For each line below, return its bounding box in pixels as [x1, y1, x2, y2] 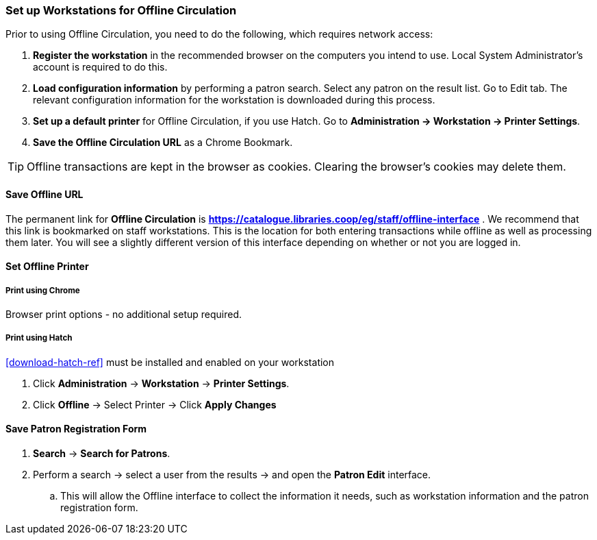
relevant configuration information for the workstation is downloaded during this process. [33, 94, 435, 106]
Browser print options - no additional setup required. [5, 308, 242, 320]
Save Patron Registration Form [5, 423, 147, 435]
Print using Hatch [5, 333, 73, 343]
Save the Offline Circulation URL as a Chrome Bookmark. [33, 136, 293, 149]
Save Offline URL [5, 188, 84, 200]
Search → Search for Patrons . [33, 447, 170, 459]
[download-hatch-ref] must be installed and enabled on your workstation [5, 356, 335, 368]
